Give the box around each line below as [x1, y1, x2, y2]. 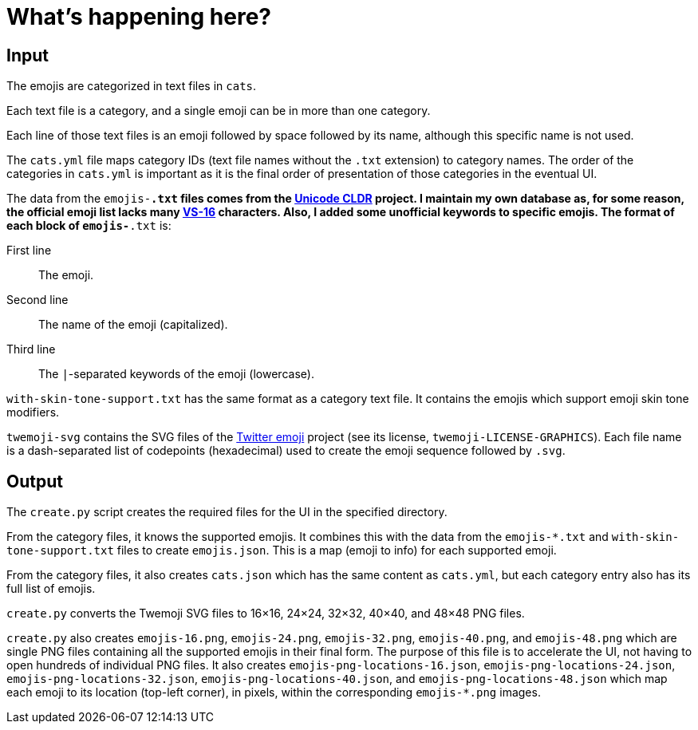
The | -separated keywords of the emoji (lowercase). [38, 367, 314, 381]
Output [6, 471, 63, 491]
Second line [6, 293, 69, 307]
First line [6, 243, 52, 258]
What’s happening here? [6, 3, 272, 30]
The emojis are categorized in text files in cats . [6, 79, 257, 93]
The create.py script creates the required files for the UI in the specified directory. [6, 505, 448, 519]
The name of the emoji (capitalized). [38, 318, 228, 332]
